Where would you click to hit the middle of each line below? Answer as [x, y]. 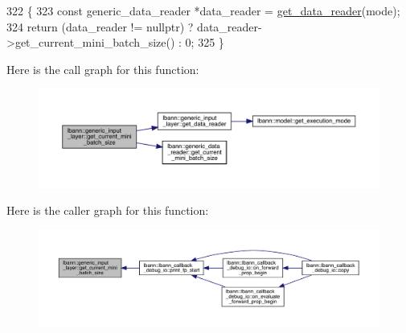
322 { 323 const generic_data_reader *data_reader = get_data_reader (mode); [203, 10]
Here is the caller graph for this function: [108, 210]
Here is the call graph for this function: [103, 69]
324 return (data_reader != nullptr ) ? [100, 26]
